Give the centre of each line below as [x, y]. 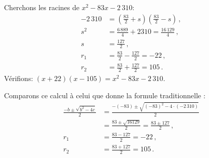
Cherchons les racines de [42, 7]
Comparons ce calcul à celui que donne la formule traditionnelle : [105, 95]
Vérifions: [19, 78]
